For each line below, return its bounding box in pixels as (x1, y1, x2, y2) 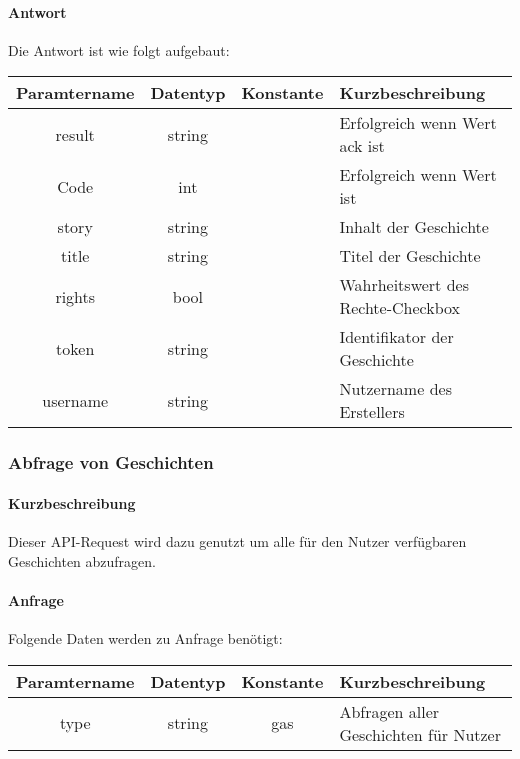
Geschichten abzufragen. (8, 550, 156, 571)
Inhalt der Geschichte (339, 215, 489, 239)
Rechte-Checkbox (339, 296, 461, 320)
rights (55, 284, 96, 308)
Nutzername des (339, 377, 452, 401)
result (55, 122, 95, 146)
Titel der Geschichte (339, 244, 481, 268)
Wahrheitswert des (339, 273, 469, 297)
